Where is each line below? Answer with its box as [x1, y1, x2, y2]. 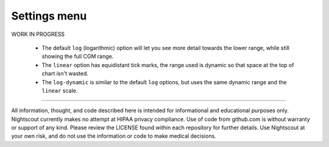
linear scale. [41, 87, 78, 94]
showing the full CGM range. [41, 52, 114, 60]
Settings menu [11, 9, 87, 23]
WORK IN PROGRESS [11, 30, 65, 38]
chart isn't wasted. [41, 70, 88, 77]
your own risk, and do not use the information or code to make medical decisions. [11, 132, 216, 140]
